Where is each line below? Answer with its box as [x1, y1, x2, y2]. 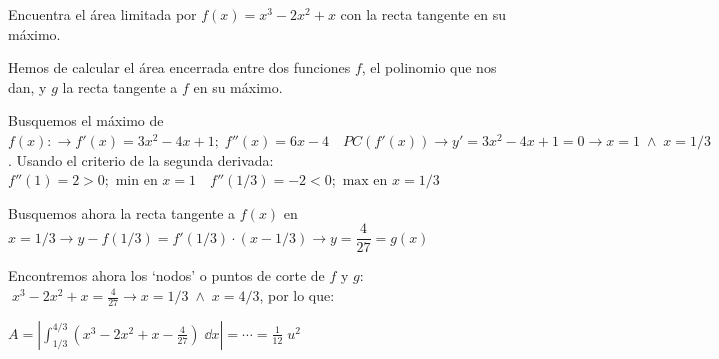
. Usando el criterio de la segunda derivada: [8, 149, 274, 170]
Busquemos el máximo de [8, 110, 164, 131]
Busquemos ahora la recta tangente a [8, 202, 236, 223]
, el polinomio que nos [361, 57, 497, 78]
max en [342, 174, 388, 189]
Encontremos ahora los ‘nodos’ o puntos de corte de [8, 265, 325, 286]
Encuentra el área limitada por [8, 4, 197, 24]
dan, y [8, 76, 47, 97]
